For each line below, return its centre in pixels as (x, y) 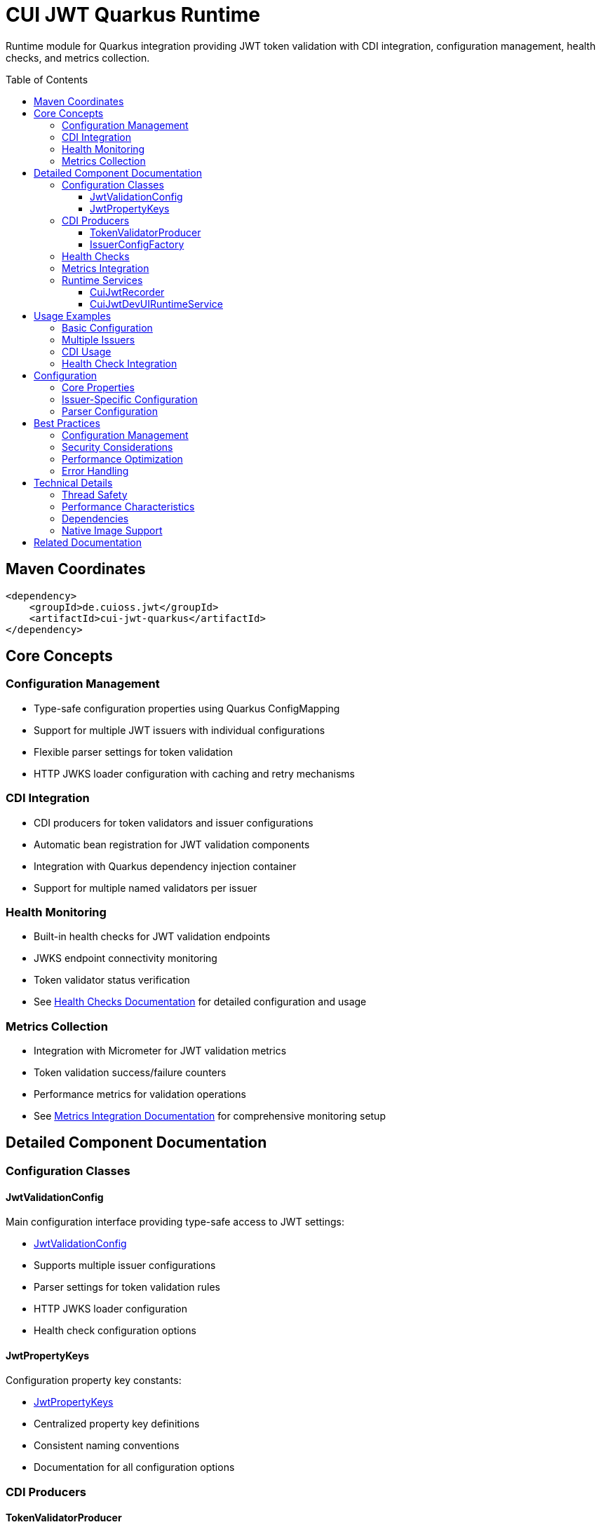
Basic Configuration (107, 327)
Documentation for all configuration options (134, 1467)
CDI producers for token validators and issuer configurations (174, 822)
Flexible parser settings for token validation (133, 752)
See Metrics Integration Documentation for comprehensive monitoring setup (210, 1116)
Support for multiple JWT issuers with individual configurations (180, 730)
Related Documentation (88, 542)
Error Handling (95, 470)
